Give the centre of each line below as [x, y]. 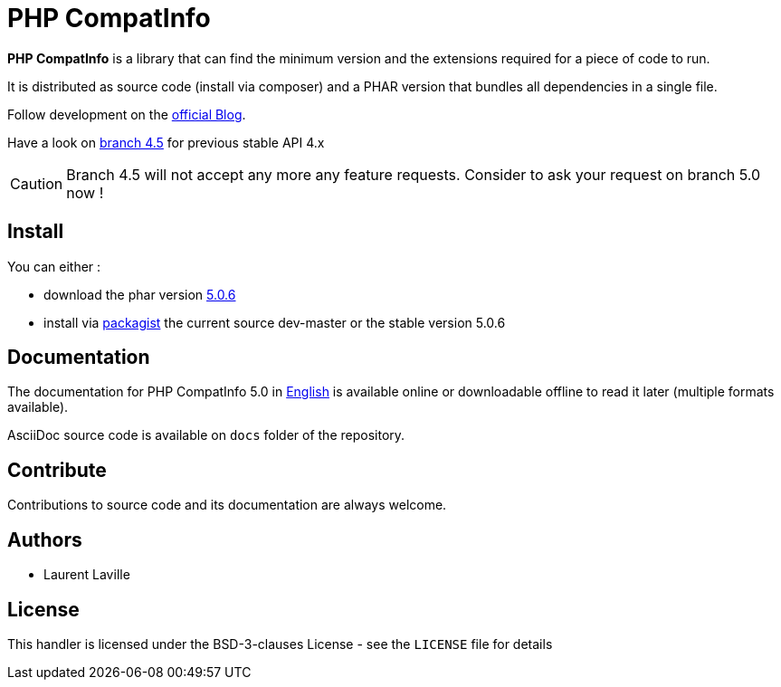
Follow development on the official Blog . [127, 114]
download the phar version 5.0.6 [140, 294]
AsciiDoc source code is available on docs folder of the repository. [206, 435]
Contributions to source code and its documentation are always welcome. [227, 505]
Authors [45, 539]
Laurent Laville [87, 575]
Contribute [57, 470]
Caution [37, 183]
